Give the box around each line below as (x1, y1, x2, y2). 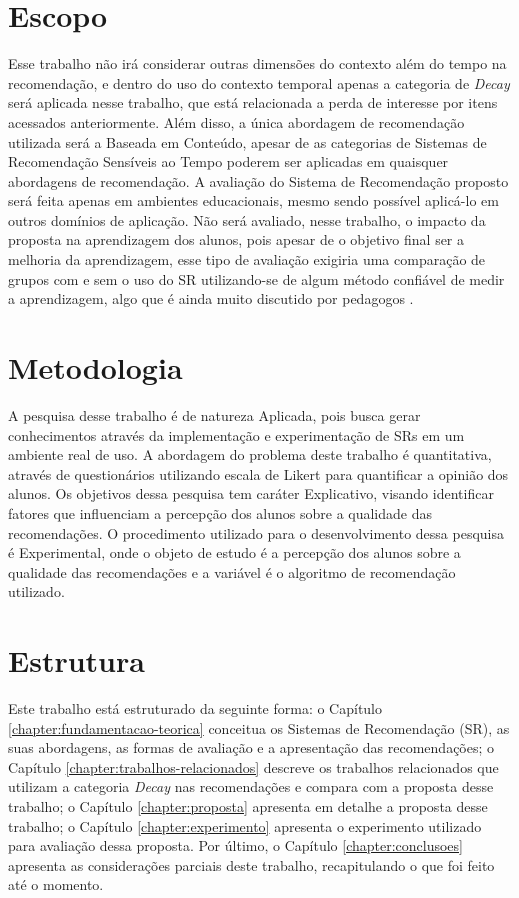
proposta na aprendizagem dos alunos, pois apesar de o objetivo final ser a (8, 229, 465, 250)
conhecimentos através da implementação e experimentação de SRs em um (8, 424, 465, 445)
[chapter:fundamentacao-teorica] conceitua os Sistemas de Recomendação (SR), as (8, 717, 510, 738)
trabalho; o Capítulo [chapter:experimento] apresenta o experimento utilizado (8, 815, 482, 836)
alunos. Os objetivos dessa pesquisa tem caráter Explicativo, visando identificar (8, 483, 494, 504)
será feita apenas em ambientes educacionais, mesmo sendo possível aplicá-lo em (8, 190, 499, 211)
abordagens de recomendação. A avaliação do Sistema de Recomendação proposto (8, 170, 509, 191)
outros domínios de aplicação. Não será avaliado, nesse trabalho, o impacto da (8, 209, 486, 230)
